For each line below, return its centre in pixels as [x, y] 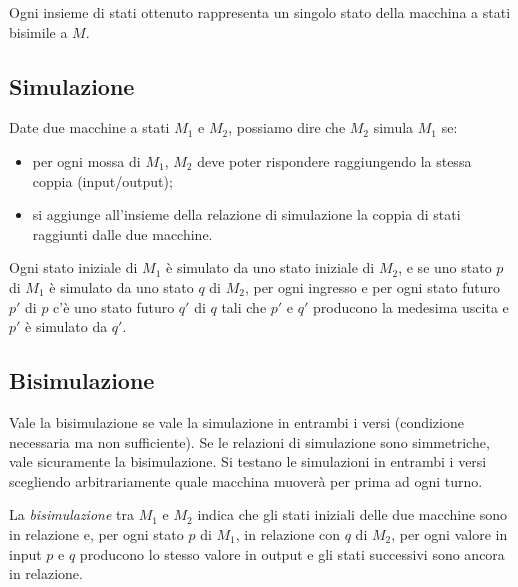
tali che [244, 306]
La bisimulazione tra [71, 514]
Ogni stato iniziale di [73, 267]
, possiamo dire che [287, 127]
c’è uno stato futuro [114, 306]
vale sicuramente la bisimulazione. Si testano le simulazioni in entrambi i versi [248, 461]
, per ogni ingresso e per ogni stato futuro [372, 286]
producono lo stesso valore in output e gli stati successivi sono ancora [292, 553]
